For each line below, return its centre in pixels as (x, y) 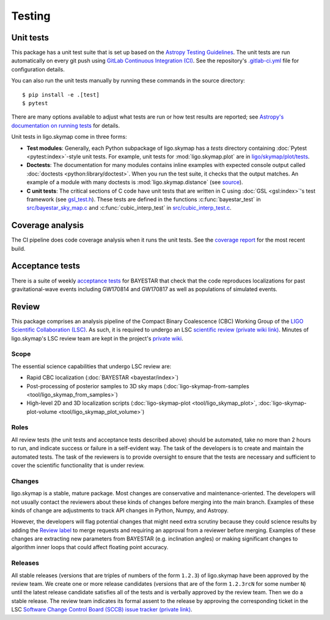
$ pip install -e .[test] (61, 94)
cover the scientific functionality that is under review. (78, 465)
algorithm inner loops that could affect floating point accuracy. (90, 547)
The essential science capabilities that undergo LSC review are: (91, 366)
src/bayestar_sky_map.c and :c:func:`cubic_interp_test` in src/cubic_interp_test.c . (129, 208)
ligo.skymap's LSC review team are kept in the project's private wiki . (97, 338)
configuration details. (38, 69)
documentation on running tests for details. (66, 125)
